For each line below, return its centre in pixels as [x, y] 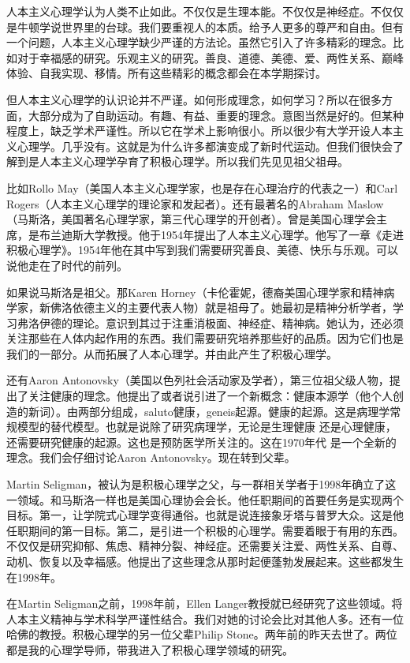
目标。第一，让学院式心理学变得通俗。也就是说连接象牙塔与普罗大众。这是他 [205, 515]
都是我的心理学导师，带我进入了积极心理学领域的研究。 [150, 649]
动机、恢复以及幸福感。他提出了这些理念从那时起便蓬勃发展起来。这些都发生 [205, 561]
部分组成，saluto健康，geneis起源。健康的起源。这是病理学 [239, 411]
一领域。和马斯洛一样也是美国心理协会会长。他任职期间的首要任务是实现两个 [205, 499]
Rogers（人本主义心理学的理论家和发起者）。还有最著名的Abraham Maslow [195, 203]
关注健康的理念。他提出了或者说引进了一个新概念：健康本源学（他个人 [210, 396]
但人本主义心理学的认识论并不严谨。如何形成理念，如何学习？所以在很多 [194, 99]
